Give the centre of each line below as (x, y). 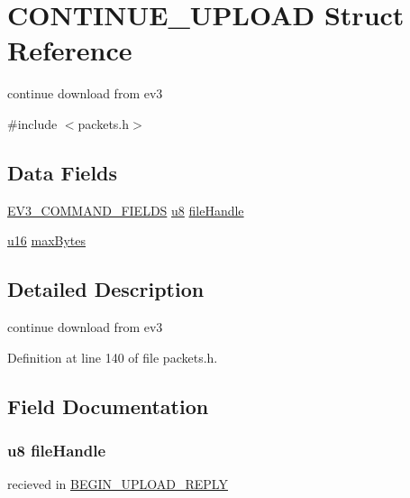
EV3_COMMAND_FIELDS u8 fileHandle (126, 210)
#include (32, 123)
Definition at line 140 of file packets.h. (113, 357)
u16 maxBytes (47, 240)
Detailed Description (106, 289)
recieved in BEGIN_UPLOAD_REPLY (118, 484)
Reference (70, 50)
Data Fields (63, 172)
